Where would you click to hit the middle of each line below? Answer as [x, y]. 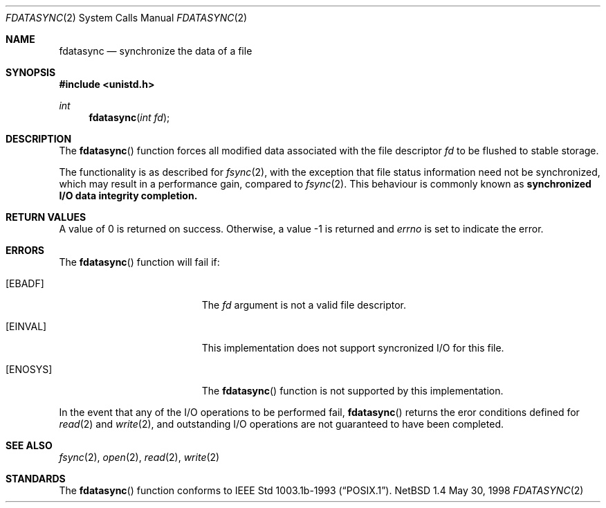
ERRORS [25, 250]
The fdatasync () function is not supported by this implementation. [352, 391]
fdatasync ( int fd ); [129, 117]
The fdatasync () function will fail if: [139, 262]
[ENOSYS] [29, 369]
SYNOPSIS [31, 72]
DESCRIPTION [39, 139]
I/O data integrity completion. [128, 196]
